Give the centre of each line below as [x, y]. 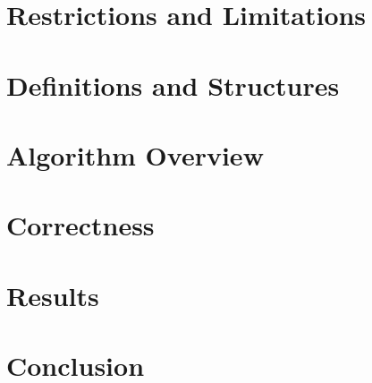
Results [53, 295]
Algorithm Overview [135, 154]
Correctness [80, 225]
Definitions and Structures [173, 85]
